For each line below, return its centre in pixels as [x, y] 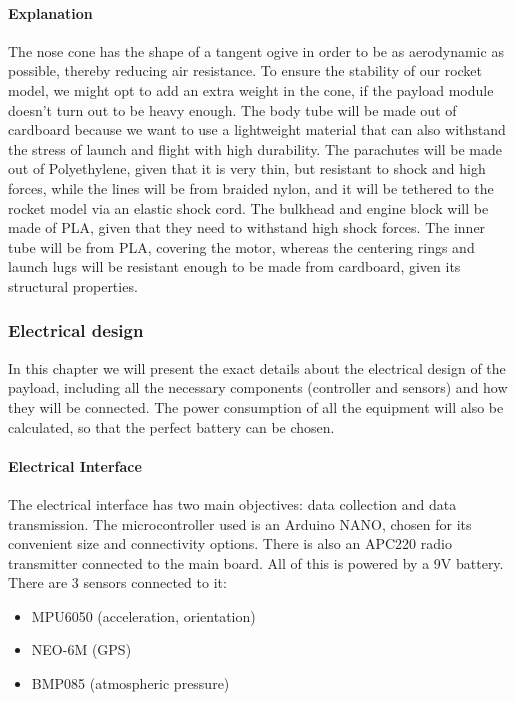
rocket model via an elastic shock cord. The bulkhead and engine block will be [248, 207]
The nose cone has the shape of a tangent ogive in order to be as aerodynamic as [256, 50]
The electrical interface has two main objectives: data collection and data [232, 503]
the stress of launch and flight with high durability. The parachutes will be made [255, 148]
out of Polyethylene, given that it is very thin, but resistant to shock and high [247, 168]
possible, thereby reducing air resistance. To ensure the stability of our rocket [245, 70]
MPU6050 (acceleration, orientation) [143, 615]
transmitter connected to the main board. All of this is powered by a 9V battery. [256, 562]
